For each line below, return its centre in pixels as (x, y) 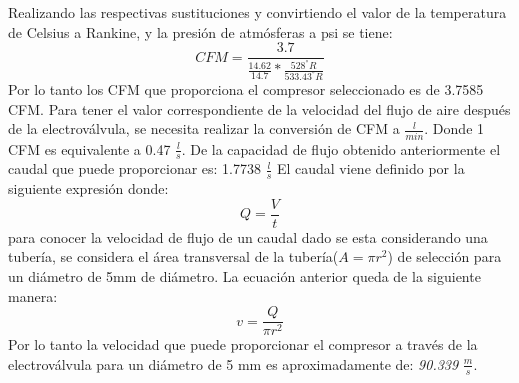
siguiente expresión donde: (88, 188)
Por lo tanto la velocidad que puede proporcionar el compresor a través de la (243, 344)
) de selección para (444, 256)
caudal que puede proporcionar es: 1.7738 (134, 168)
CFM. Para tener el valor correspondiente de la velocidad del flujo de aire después (259, 108)
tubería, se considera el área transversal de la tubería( (173, 256)
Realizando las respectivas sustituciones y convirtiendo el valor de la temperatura (257, 12)
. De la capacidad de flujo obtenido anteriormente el (341, 148)
